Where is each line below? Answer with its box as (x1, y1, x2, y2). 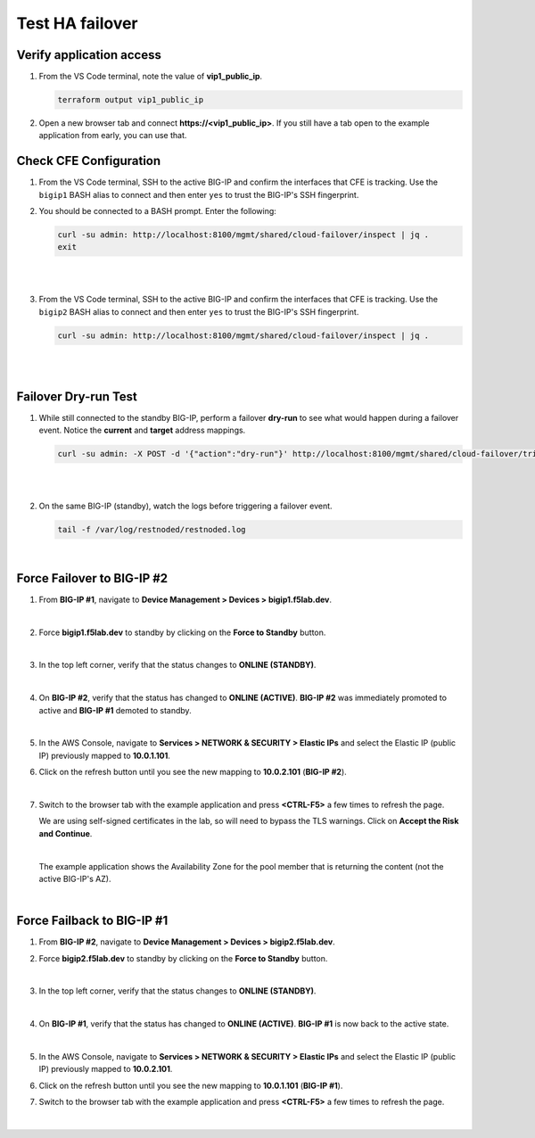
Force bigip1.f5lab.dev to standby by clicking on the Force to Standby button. (38, 627, 326, 638)
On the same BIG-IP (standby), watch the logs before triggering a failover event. (38, 500, 333, 512)
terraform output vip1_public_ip (57, 95, 204, 105)
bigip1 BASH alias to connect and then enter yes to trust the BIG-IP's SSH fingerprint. (38, 189, 359, 200)
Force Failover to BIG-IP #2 (16, 571, 169, 586)
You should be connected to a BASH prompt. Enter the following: (38, 206, 276, 217)
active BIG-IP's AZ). (38, 873, 111, 884)
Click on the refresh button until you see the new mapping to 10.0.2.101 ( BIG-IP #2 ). (38, 767, 347, 778)
